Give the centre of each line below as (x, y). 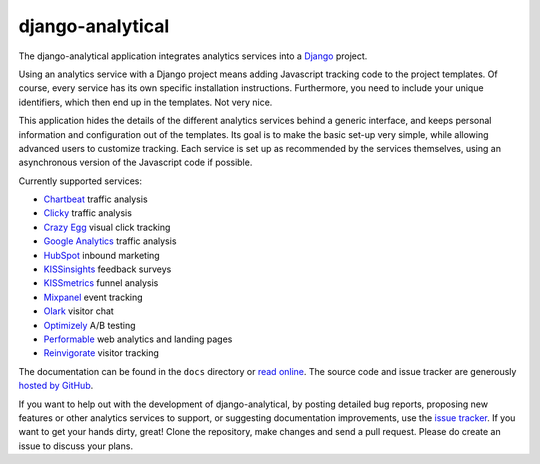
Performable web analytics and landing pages (138, 339)
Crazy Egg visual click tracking (107, 227)
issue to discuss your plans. (76, 446)
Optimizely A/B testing (89, 325)
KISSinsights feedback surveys (107, 269)
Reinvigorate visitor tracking (101, 353)
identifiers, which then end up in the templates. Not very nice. (145, 102)
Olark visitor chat (78, 311)
